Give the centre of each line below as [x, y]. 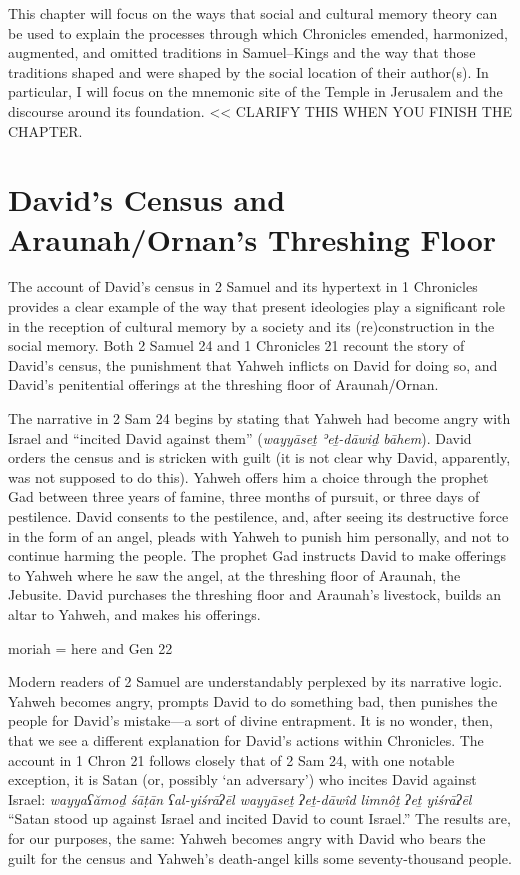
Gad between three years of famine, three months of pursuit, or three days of [244, 496]
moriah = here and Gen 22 [90, 647]
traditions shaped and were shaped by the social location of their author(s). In [248, 71]
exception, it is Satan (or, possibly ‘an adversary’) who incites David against [242, 779]
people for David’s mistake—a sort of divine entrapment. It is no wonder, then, [250, 720]
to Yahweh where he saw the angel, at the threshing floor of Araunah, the [234, 574]
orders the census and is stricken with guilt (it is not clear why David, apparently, [259, 457]
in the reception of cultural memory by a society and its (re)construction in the [251, 325]
